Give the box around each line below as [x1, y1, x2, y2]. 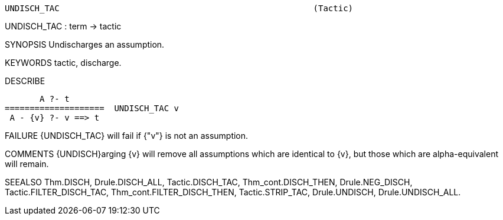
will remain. [5, 159, 49, 169]
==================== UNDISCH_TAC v [5, 104, 179, 113]
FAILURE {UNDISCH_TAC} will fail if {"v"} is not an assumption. [5, 131, 249, 141]
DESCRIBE [5, 76, 45, 86]
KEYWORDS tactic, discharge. [5, 58, 122, 68]
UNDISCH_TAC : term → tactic [5, 21, 122, 31]
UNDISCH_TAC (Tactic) [5, 4, 354, 13]
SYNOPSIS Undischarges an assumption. [5, 39, 165, 49]
